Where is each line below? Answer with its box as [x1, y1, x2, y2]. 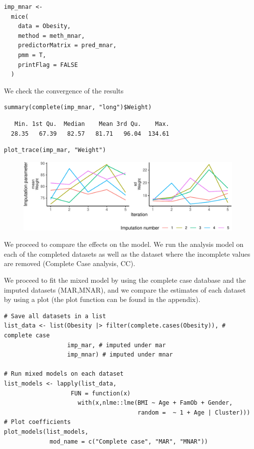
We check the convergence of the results [4, 85, 124, 95]
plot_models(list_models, [4, 428, 88, 435]
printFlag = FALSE [18, 61, 78, 68]
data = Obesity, [18, 23, 71, 30]
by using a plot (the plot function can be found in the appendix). [4, 294, 200, 304]
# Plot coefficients [4, 419, 71, 426]
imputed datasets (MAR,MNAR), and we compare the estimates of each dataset [4, 284, 246, 295]
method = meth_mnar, [18, 32, 85, 39]
